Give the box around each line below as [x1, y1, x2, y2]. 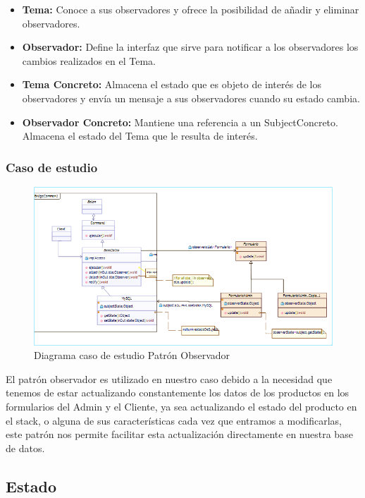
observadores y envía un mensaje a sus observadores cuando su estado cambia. [22, 90, 360, 105]
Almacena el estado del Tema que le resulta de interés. [22, 128, 258, 143]
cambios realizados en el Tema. [22, 53, 156, 68]
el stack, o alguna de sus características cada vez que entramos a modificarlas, [6, 413, 342, 427]
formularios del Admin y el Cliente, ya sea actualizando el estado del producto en [6, 399, 357, 414]
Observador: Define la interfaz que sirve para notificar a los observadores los [22, 40, 359, 54]
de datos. [6, 440, 45, 455]
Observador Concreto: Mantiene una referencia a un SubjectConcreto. [22, 114, 338, 129]
